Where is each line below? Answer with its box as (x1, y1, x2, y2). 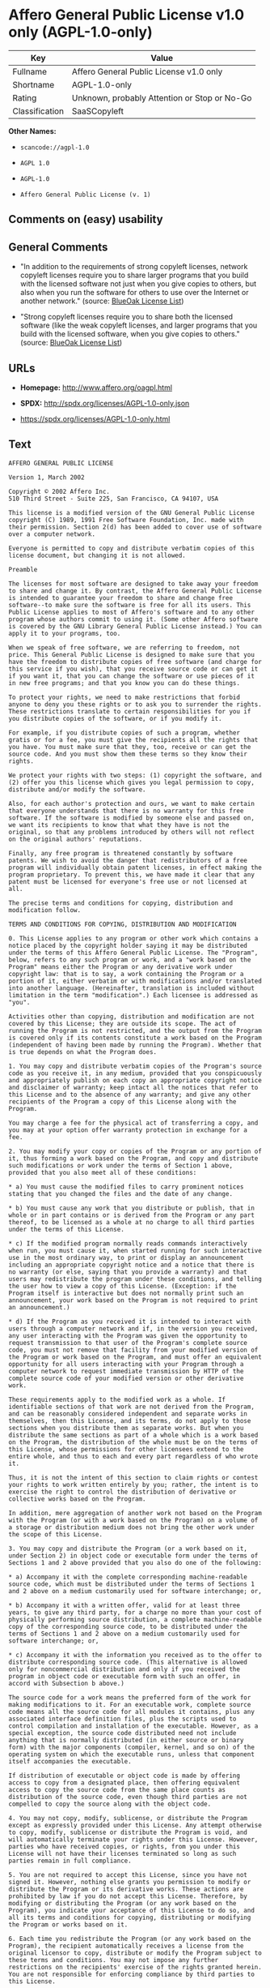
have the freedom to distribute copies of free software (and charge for (8, 658, 263, 666)
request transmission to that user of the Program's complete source (8, 1339, 248, 1347)
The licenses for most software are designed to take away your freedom (8, 580, 259, 588)
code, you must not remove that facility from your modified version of (8, 1346, 259, 1354)
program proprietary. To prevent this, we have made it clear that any (8, 870, 255, 879)
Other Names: (8, 126, 57, 135)
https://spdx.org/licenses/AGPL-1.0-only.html (19, 413, 171, 423)
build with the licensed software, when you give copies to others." (19, 329, 240, 339)
